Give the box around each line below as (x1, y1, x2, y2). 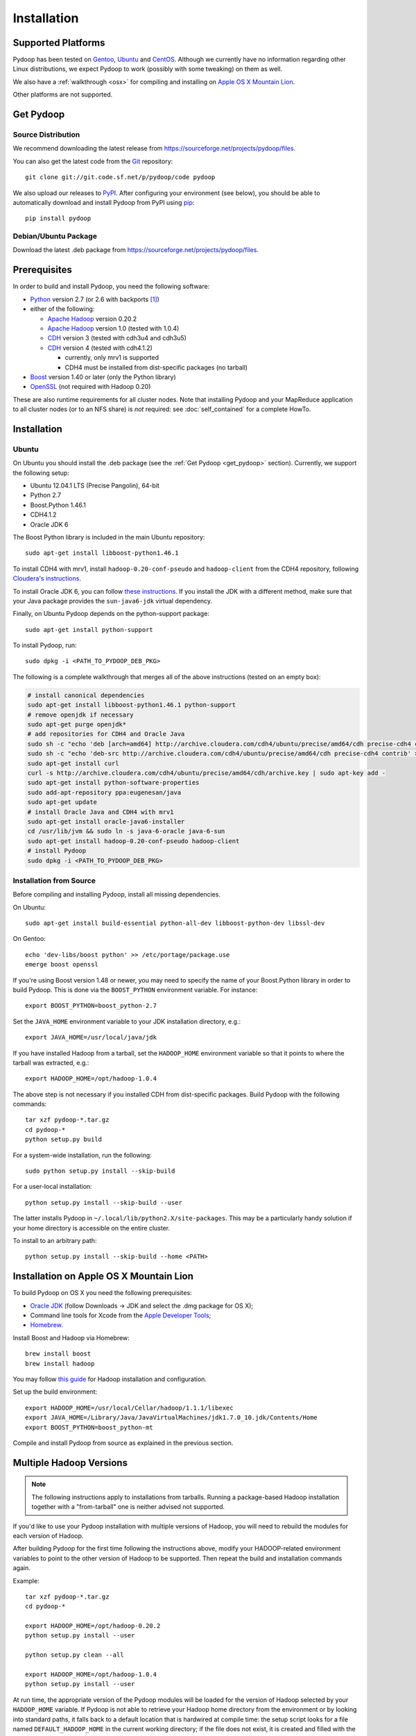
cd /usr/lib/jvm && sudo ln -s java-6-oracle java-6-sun (27, 827, 225, 835)
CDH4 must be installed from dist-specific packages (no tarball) (64, 363, 248, 372)
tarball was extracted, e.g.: (12, 1058, 89, 1067)
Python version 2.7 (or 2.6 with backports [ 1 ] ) (30, 295, 159, 303)
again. (12, 1564, 31, 1572)
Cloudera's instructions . (12, 574, 81, 583)
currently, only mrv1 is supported (64, 353, 159, 362)
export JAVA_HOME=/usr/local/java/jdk (25, 1033, 157, 1042)
